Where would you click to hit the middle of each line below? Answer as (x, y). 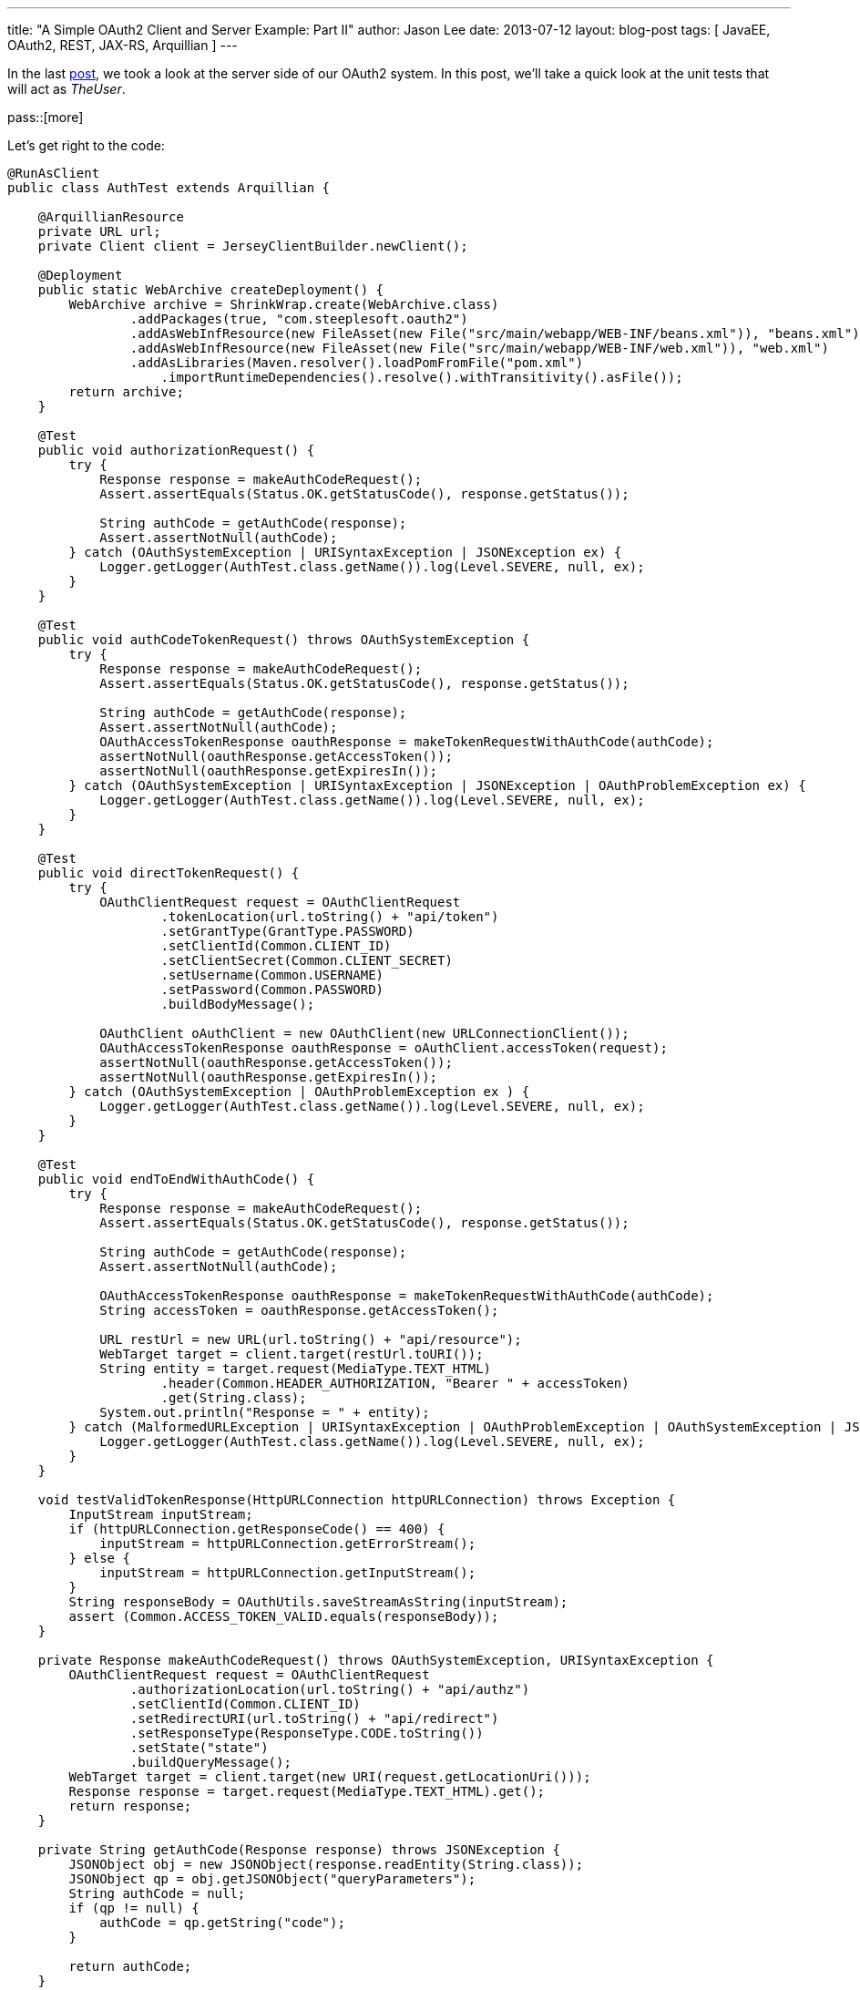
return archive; (126, 392)
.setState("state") (199, 1748)
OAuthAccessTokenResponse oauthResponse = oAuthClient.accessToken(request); (384, 1048)
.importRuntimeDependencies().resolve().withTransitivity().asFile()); (422, 377)
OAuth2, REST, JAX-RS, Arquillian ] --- (123, 45)
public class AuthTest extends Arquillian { (169, 188)
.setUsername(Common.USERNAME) (272, 975)
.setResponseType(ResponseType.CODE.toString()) (307, 1733)
